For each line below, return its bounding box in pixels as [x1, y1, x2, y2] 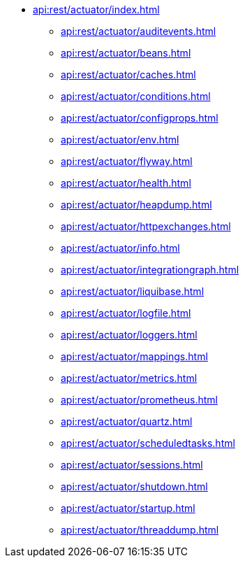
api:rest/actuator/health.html [61, 177, 191, 189]
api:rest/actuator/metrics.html [61, 372, 198, 384]
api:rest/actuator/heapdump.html [61, 199, 212, 211]
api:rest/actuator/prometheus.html [61, 394, 218, 406]
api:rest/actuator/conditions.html [61, 90, 211, 102]
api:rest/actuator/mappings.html [61, 350, 208, 362]
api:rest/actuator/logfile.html [61, 307, 191, 319]
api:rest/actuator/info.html [61, 242, 180, 254]
